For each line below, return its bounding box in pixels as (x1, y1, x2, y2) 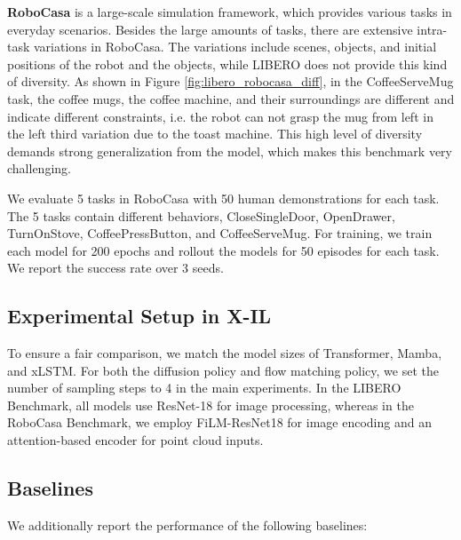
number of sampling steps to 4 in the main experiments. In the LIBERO (7, 378, 401, 397)
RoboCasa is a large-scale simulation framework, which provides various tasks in (7, 3, 452, 20)
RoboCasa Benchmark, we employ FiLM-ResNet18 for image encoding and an (7, 413, 432, 432)
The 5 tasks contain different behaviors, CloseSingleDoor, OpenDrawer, (7, 206, 395, 225)
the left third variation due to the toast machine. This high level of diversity (7, 124, 423, 143)
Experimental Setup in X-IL (7, 302, 272, 330)
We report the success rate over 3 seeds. (7, 258, 224, 277)
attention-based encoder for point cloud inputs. (7, 431, 264, 449)
